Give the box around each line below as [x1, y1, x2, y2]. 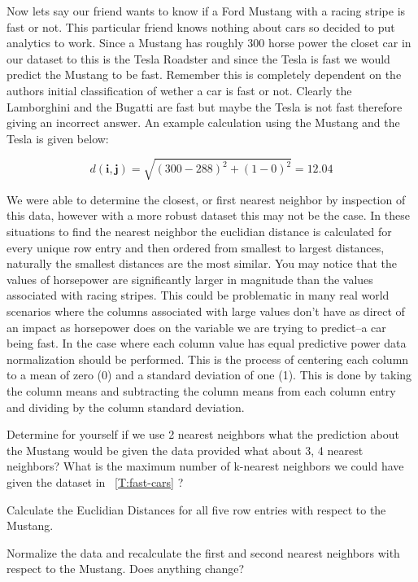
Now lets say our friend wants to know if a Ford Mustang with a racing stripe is [7, 2, 406, 19]
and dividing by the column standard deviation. [7, 398, 245, 415]
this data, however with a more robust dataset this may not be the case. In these [7, 207, 410, 224]
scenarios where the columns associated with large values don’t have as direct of [7, 303, 405, 320]
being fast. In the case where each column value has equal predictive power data [7, 335, 407, 352]
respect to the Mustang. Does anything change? [7, 560, 245, 577]
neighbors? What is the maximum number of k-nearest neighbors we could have [7, 457, 404, 475]
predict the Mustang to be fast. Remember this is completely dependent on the [7, 66, 402, 83]
